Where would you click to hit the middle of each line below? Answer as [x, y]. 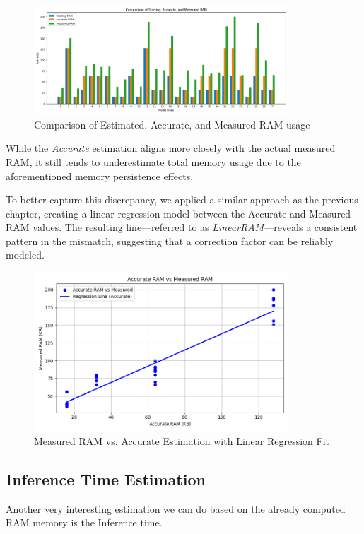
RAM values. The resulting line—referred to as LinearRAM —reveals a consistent [182, 227]
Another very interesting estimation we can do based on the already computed [176, 508]
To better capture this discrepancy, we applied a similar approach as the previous [182, 200]
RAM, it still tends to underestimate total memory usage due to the [153, 161]
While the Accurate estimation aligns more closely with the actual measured [171, 148]
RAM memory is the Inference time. [84, 522]
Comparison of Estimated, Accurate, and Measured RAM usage [172, 124]
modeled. [25, 255]
